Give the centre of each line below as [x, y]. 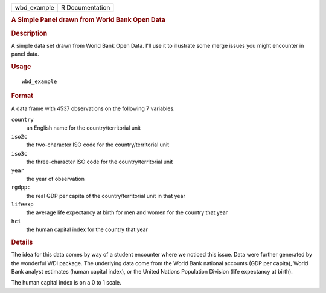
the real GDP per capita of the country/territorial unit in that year [106, 196]
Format [22, 96]
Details [22, 242]
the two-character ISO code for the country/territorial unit [98, 145]
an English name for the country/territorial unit [84, 128]
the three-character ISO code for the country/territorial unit [100, 162]
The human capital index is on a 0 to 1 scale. [66, 283]
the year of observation [55, 179]
